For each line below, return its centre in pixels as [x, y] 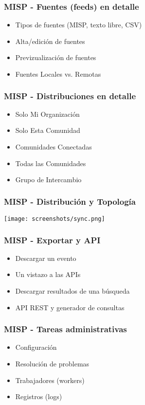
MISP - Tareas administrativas [65, 329]
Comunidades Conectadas [54, 147]
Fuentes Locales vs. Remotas [58, 74]
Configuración [36, 347]
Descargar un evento [46, 258]
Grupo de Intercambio [48, 180]
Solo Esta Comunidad [48, 130]
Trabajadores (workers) [50, 380]
